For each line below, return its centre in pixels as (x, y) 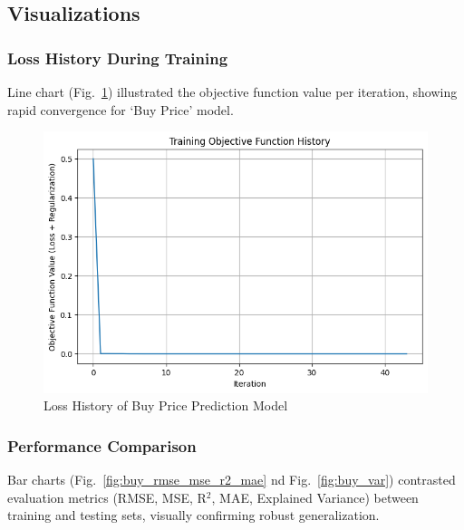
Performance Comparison (102, 445)
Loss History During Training (118, 58)
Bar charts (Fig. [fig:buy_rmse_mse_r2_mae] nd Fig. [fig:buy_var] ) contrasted (232, 479)
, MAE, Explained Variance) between (315, 497)
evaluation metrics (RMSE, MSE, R (107, 497)
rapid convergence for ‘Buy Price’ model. (121, 109)
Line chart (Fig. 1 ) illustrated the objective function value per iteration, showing (232, 92)
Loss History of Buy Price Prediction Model (166, 405)
